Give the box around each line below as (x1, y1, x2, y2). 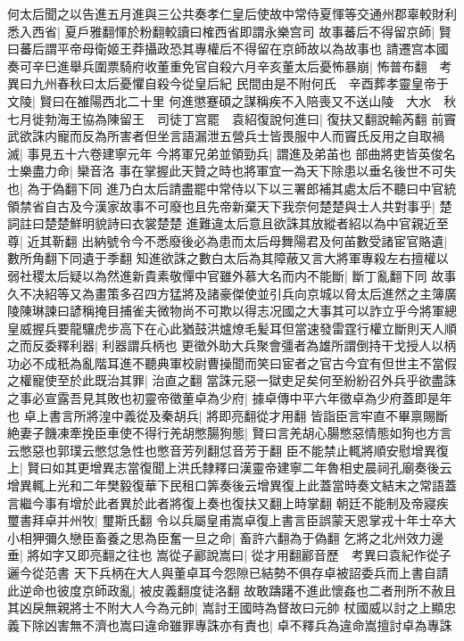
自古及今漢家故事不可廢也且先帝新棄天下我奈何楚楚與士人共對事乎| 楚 (44, 196, 452, 215)
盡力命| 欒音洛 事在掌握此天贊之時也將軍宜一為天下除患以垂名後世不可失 (31, 161, 457, 180)
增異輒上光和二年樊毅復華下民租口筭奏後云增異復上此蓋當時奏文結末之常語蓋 (7, 476, 457, 495)
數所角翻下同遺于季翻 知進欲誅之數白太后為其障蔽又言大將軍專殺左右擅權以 (7, 249, 449, 267)
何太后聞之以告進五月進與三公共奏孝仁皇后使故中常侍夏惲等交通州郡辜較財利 (7, 4, 457, 22)
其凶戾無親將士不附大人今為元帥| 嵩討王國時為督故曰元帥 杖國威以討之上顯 (7, 598, 444, 617)
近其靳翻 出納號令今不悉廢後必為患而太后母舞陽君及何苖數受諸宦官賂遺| (27, 231, 448, 250)
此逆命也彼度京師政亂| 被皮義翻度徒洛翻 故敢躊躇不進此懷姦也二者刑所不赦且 (7, 580, 457, 599)
